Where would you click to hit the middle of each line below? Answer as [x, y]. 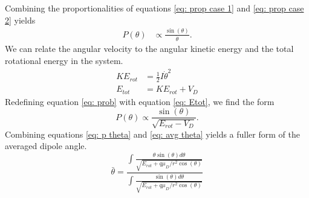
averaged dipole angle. [46, 146]
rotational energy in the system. [64, 61]
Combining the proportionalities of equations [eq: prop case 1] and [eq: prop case [154, 8]
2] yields [20, 20]
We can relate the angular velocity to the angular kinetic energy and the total [149, 49]
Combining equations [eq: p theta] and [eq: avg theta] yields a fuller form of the [152, 134]
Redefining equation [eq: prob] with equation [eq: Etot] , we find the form [140, 101]
